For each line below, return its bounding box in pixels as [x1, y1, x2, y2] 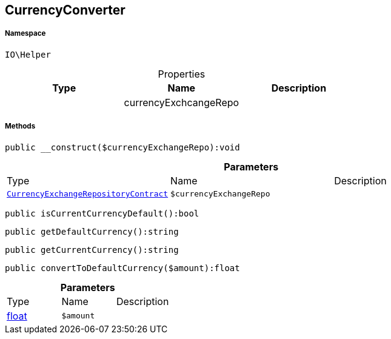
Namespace [5, 29, 46, 38]
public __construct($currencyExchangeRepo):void [5, 142, 240, 152]
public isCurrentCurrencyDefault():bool [5, 208, 199, 218]
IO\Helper [5, 49, 51, 59]
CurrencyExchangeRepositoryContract [7, 189, 169, 198]
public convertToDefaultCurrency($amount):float [5, 263, 240, 273]
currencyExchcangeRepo [124, 96, 239, 109]
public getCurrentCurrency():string [5, 244, 179, 255]
